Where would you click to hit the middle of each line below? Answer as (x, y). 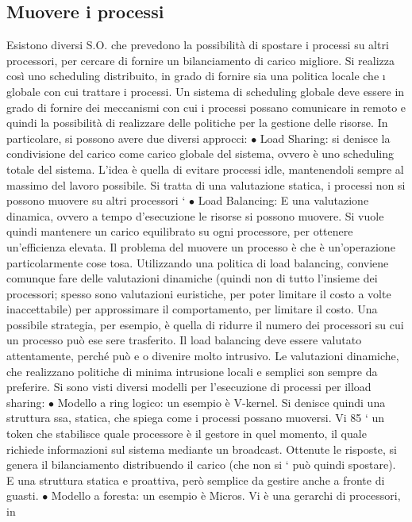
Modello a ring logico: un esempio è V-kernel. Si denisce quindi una (221, 402)
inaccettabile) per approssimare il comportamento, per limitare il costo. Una (192, 309)
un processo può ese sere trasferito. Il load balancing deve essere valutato (184, 340)
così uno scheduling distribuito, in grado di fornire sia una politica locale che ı (196, 76)
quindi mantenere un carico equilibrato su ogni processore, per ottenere (180, 231)
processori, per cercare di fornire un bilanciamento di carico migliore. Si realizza (200, 60)
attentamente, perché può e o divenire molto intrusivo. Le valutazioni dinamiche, (203, 356)
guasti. (23, 495)
